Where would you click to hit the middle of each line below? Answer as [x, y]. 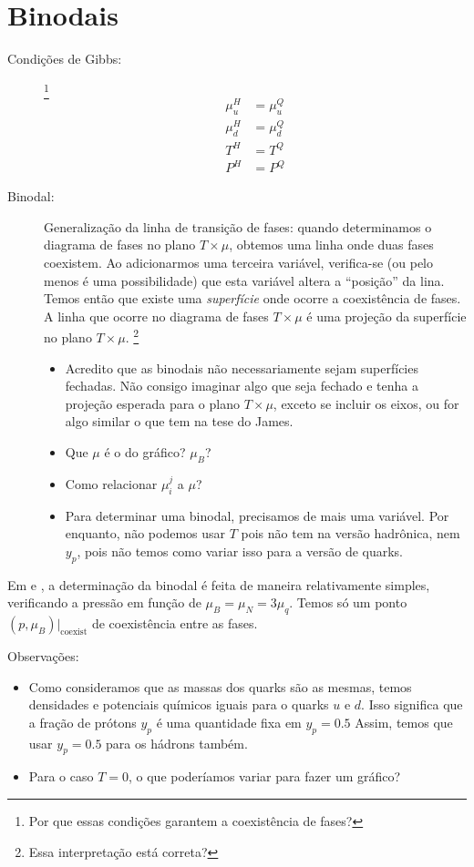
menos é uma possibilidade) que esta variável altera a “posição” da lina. [244, 280]
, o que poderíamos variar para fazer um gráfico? [265, 776]
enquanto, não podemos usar [145, 533]
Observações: [43, 656]
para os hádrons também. [177, 743]
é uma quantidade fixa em [229, 722]
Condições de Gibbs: [65, 59]
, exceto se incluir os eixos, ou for [366, 403]
